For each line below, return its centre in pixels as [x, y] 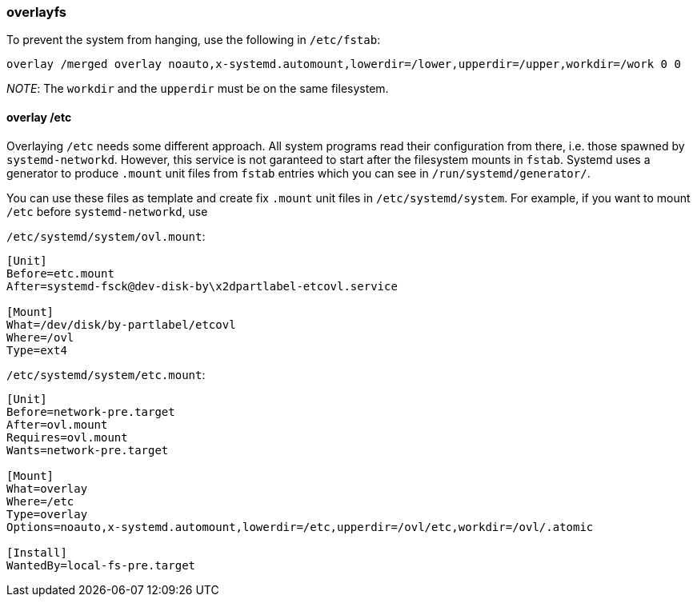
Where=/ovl [40, 337]
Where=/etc [40, 501]
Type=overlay [47, 514]
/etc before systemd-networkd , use [107, 211]
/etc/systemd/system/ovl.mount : [106, 236]
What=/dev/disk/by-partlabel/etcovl [121, 324]
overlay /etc [39, 117]
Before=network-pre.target [91, 411]
